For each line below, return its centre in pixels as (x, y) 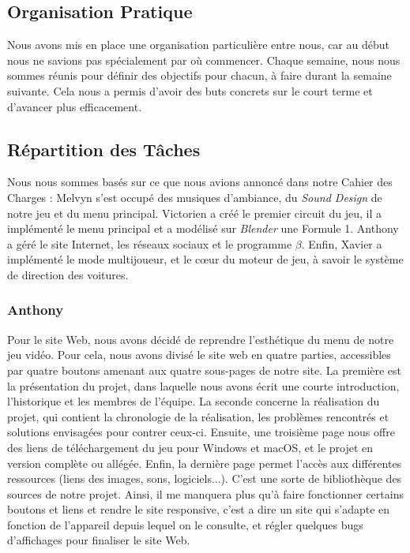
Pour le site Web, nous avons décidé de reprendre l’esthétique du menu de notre (201, 339)
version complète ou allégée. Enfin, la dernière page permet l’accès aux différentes (205, 463)
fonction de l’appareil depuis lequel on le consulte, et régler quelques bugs (185, 524)
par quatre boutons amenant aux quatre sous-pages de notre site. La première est (205, 370)
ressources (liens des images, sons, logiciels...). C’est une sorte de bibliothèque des (205, 478)
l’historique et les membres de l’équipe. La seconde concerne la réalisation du (194, 401)
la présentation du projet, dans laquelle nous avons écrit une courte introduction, (203, 385)
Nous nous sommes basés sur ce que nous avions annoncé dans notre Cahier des (200, 182)
